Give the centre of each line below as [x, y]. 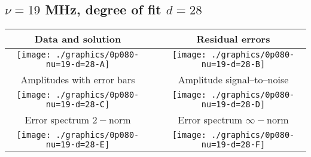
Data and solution [78, 39]
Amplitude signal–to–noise [233, 80]
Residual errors [233, 39]
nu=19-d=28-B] [233, 64]
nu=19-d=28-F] [233, 145]
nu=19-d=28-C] [78, 105]
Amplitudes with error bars [78, 80]
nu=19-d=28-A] [78, 64]
